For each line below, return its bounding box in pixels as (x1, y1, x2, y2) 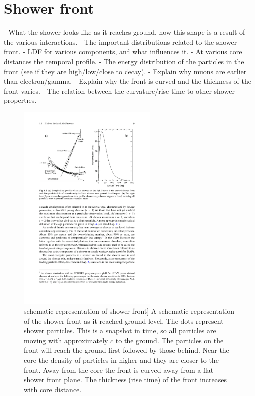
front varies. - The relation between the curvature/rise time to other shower (4, 85, 235, 96)
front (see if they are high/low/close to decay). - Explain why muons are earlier (4, 66, 247, 76)
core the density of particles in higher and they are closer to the (24, 354, 219, 365)
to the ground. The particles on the (115, 335, 224, 345)
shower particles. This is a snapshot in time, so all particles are (24, 325, 216, 336)
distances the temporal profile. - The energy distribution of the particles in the (4, 56, 244, 66)
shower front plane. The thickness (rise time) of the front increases (24, 374, 227, 385)
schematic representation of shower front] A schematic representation (24, 306, 235, 316)
